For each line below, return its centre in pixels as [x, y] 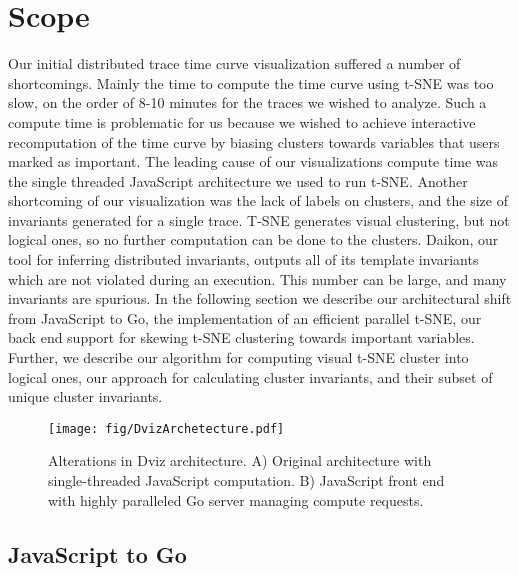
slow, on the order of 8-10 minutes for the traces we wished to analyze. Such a [247, 102]
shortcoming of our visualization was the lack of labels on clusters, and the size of [258, 200]
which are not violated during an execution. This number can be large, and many [257, 278]
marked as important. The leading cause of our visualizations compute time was [253, 161]
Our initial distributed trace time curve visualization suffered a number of [234, 63]
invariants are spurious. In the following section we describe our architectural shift [260, 298]
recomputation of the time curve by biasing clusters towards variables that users [254, 141]
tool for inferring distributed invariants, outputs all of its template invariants [243, 259]
